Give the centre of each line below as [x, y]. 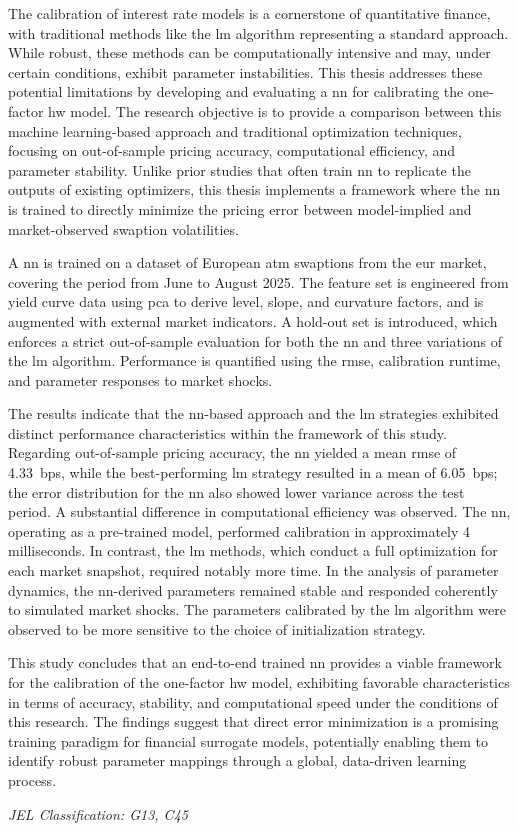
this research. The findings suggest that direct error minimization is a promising [253, 721]
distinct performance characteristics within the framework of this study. [227, 432]
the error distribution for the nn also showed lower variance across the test [236, 491]
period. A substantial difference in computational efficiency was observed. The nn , [259, 511]
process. [32, 779]
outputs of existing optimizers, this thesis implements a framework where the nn [254, 189]
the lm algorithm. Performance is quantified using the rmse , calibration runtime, [254, 360]
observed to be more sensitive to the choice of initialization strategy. [217, 628]
